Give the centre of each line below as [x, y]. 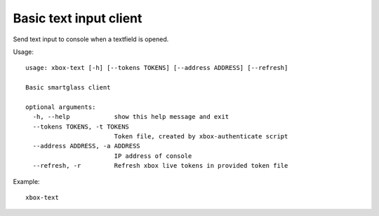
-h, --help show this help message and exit [131, 117]
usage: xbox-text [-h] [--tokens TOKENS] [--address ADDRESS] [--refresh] [157, 68]
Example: [26, 181]
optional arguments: [61, 107]
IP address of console [153, 156]
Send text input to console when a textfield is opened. [91, 39]
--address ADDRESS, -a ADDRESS [86, 146]
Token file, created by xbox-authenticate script [201, 137]
